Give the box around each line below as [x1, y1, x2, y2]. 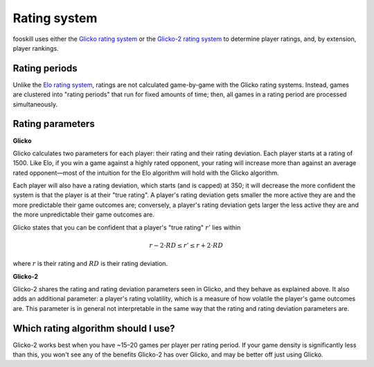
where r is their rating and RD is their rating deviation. [12, 259, 168, 268]
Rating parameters [12, 118, 95, 130]
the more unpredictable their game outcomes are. [12, 210, 155, 219]
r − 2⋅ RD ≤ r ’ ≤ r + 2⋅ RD [149, 241, 224, 249]
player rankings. [12, 44, 59, 52]
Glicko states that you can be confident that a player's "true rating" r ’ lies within [12, 223, 241, 232]
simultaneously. [12, 100, 58, 108]
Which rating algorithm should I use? [12, 323, 176, 334]
